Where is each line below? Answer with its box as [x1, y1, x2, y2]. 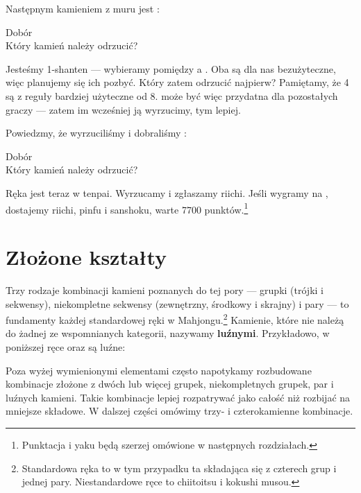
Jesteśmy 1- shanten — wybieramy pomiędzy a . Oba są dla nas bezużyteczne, [6, 61, 336, 76]
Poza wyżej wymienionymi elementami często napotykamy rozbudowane [6, 363, 312, 377]
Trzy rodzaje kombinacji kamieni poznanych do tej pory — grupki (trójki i [6, 282, 324, 297]
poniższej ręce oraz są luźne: [6, 339, 126, 354]
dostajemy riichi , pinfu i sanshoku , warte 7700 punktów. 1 [6, 200, 249, 216]
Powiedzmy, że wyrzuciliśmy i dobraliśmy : [6, 126, 187, 140]
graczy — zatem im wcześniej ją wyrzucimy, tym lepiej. [6, 102, 241, 116]
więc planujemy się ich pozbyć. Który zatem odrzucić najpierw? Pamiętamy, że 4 [6, 75, 349, 89]
